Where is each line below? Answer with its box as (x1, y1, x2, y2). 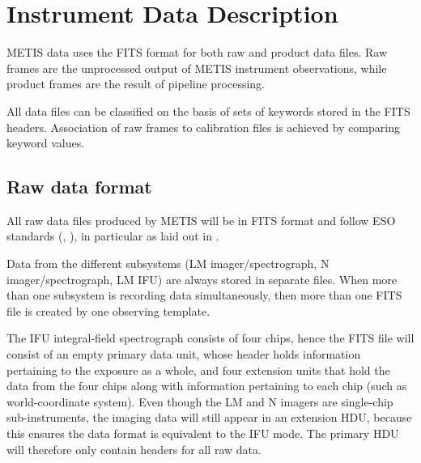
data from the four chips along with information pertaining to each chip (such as (6, 377, 407, 394)
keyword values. (6, 134, 85, 151)
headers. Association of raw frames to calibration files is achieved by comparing (6, 118, 400, 135)
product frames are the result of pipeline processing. (6, 75, 266, 92)
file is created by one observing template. (6, 302, 210, 319)
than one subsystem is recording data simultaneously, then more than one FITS (6, 287, 402, 304)
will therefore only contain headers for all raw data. (6, 440, 262, 457)
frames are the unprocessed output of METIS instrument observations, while (6, 59, 387, 76)
